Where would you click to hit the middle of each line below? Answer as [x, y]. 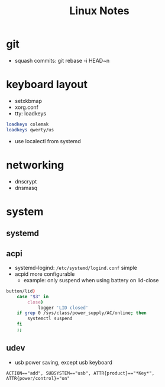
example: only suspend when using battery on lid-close [91, 280]
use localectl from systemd [48, 141]
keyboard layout [47, 85]
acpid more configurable [45, 274]
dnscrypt [26, 181]
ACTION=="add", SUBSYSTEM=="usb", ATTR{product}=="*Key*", [80, 373]
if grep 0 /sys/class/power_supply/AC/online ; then [82, 313]
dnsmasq [26, 188]
